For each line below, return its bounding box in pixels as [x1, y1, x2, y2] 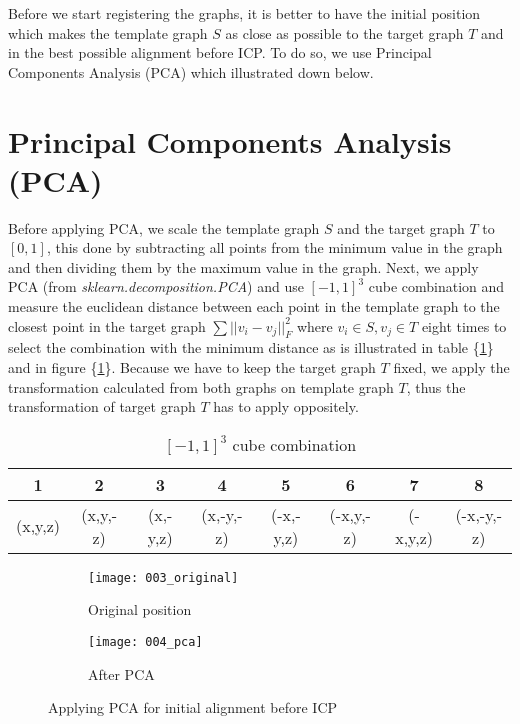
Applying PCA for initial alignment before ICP [48, 697, 338, 718]
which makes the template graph [8, 22, 208, 43]
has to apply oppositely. [213, 396, 359, 417]
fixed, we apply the [393, 357, 510, 378]
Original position [88, 599, 192, 620]
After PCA [88, 663, 155, 684]
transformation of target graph [8, 396, 196, 417]
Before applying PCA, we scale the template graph [8, 217, 320, 238]
